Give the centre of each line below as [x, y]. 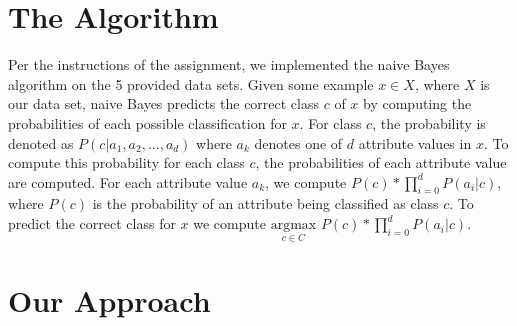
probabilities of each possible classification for [147, 122]
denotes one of [298, 142]
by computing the [417, 103]
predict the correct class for [92, 223]
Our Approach [109, 300]
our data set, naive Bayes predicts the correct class [164, 103]
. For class [330, 122]
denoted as [41, 142]
